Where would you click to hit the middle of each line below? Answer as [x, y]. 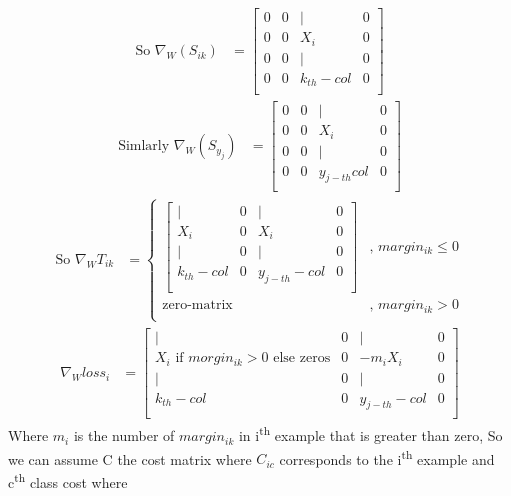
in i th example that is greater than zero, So [370, 434]
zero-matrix [197, 305]
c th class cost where [68, 480]
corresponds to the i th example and [387, 457]
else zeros [302, 358]
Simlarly [144, 146]
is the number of [124, 435]
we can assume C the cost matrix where [130, 458]
